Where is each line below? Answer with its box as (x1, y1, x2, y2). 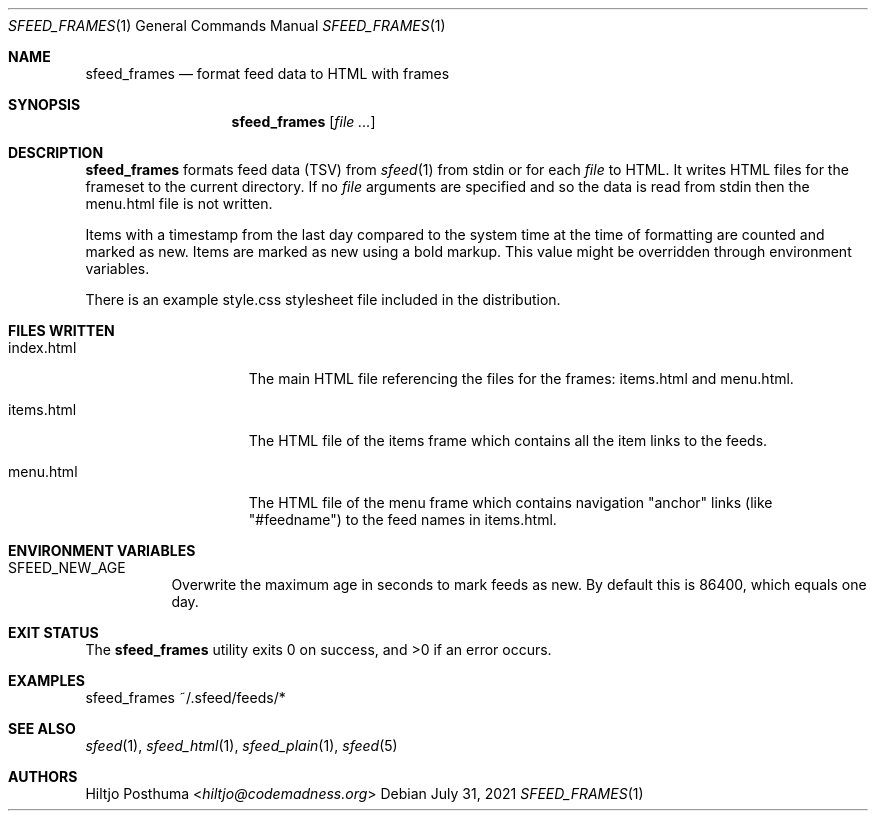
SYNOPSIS (8, 96, 81, 113)
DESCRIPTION (8, 144, 104, 161)
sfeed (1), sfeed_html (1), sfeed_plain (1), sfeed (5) (85, 737, 398, 754)
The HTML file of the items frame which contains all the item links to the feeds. (248, 432, 768, 449)
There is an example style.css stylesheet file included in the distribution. (85, 291, 561, 308)
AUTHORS (8, 768, 78, 785)
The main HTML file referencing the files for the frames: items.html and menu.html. (248, 370, 794, 387)
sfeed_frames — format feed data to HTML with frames (85, 65, 450, 82)
